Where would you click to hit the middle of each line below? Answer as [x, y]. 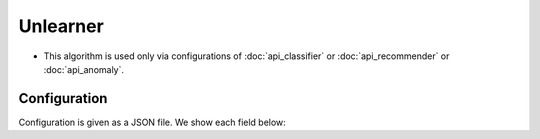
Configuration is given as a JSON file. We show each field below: [152, 122]
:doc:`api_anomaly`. [84, 69]
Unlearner [61, 26]
